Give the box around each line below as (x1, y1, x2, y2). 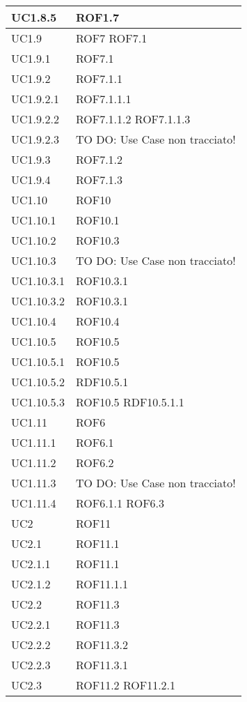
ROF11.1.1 (75, 576, 129, 592)
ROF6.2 (75, 455, 114, 471)
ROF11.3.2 (75, 636, 129, 653)
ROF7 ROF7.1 (75, 30, 148, 46)
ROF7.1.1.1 (75, 91, 132, 107)
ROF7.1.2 (75, 151, 123, 167)
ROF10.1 (75, 212, 120, 228)
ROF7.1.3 (75, 171, 123, 188)
